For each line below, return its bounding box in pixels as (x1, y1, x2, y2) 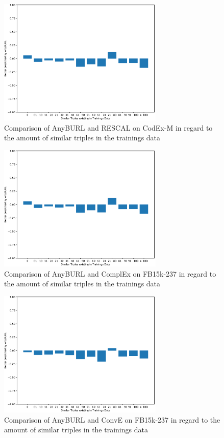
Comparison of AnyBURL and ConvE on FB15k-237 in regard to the (4, 414, 220, 425)
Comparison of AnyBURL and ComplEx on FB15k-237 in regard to (4, 268, 216, 279)
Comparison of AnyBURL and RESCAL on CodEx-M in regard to (4, 122, 213, 133)
